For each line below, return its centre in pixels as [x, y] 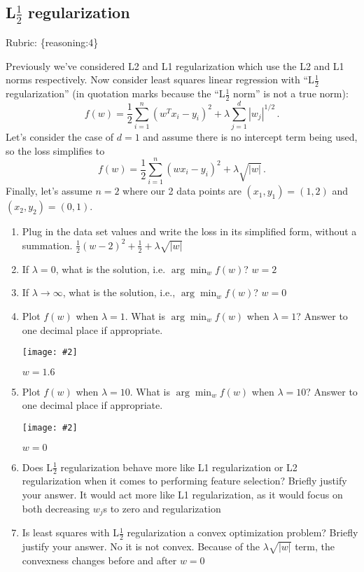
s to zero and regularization [162, 508]
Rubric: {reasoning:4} [52, 42]
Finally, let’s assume [49, 191]
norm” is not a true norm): [291, 93]
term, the [315, 546]
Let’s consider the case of [60, 137]
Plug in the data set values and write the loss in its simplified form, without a [189, 231]
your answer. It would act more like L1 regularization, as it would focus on [182, 495]
